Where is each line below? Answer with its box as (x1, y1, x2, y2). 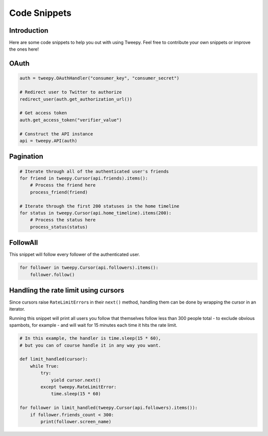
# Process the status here (30, 217, 96, 223)
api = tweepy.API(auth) (19, 138, 78, 143)
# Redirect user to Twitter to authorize (19, 89, 122, 95)
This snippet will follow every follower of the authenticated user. (9, 251, 140, 257)
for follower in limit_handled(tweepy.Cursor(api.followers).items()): (19, 405, 198, 411)
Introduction (9, 26, 49, 35)
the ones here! (9, 46, 39, 52)
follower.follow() (30, 272, 75, 277)
